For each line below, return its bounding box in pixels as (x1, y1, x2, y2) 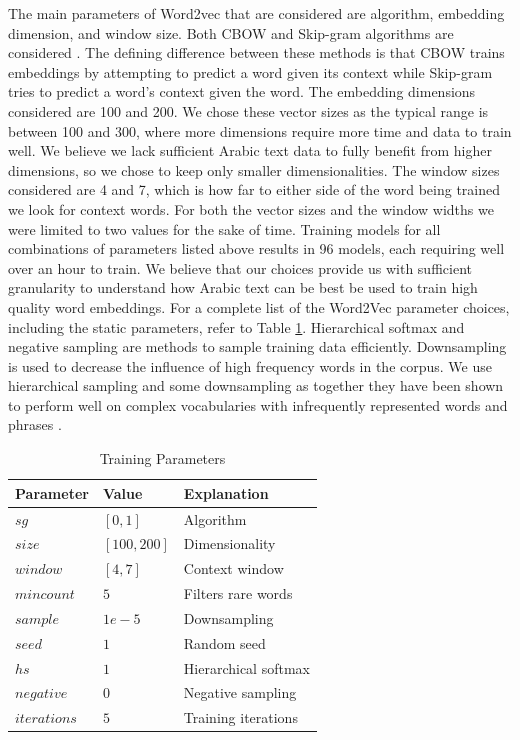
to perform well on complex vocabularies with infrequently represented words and (8, 394, 508, 415)
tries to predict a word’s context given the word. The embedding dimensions (8, 81, 476, 102)
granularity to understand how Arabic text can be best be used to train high (8, 277, 478, 298)
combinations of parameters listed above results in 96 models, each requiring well (8, 238, 505, 259)
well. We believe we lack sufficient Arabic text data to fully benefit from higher (8, 140, 492, 161)
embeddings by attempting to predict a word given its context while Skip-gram (8, 61, 493, 82)
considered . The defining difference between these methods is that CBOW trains (8, 42, 505, 63)
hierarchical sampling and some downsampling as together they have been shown (8, 375, 504, 396)
